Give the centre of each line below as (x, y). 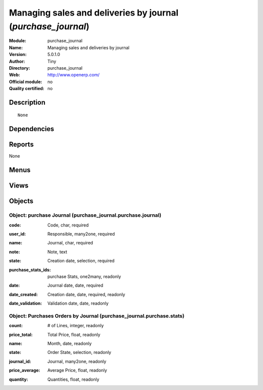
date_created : (23, 294)
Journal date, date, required (75, 285)
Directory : (19, 68)
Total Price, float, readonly (74, 334)
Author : (17, 61)
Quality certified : (27, 89)
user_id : (18, 234)
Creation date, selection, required (81, 261)
